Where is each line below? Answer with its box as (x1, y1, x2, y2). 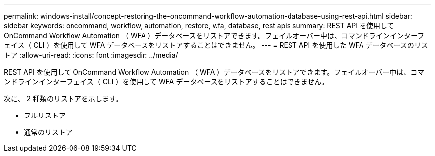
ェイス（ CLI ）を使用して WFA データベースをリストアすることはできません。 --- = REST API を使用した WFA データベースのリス (4, 41, 428, 49)
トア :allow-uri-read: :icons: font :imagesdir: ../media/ (4, 51, 178, 59)
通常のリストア (24, 128, 72, 136)
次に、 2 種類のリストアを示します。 (4, 94, 123, 103)
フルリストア (24, 111, 66, 119)
